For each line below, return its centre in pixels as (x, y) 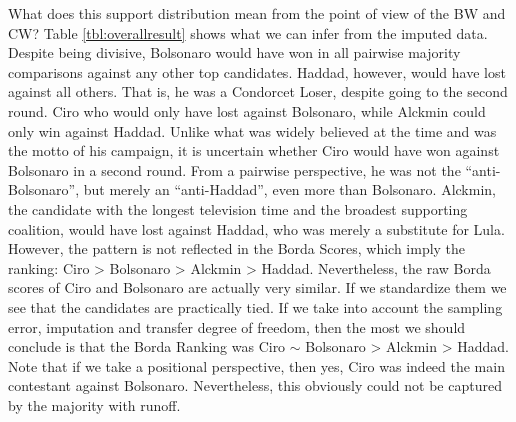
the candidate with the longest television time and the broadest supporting (238, 208)
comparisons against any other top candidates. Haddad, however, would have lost (257, 71)
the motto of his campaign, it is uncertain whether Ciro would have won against (254, 150)
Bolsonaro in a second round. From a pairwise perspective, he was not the (234, 169)
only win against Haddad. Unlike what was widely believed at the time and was (252, 130)
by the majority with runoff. (94, 404)
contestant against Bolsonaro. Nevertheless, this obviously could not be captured (255, 385)
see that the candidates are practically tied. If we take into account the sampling (255, 306)
